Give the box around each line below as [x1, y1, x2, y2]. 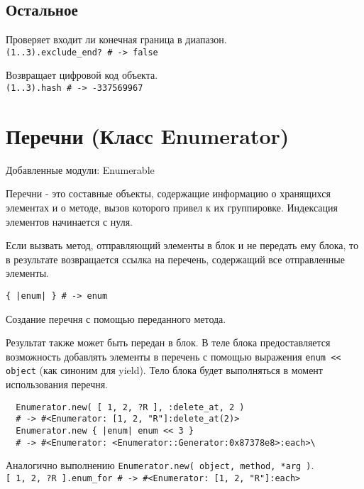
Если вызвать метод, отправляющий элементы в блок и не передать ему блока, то [6, 238, 358, 253]
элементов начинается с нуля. [6, 214, 133, 229]
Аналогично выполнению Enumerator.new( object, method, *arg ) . [6, 458, 314, 473]
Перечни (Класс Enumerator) [6, 121, 289, 150]
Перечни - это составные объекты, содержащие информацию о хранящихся [6, 186, 331, 201]
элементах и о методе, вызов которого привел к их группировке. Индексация [6, 200, 338, 215]
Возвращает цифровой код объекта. [6, 67, 158, 82]
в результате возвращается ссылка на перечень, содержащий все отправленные [6, 251, 345, 266]
